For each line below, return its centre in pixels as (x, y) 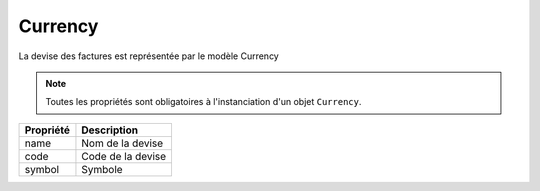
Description (110, 130)
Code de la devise (124, 156)
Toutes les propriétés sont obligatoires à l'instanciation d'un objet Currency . (203, 102)
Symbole (102, 169)
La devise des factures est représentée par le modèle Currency (148, 56)
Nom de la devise (122, 143)
